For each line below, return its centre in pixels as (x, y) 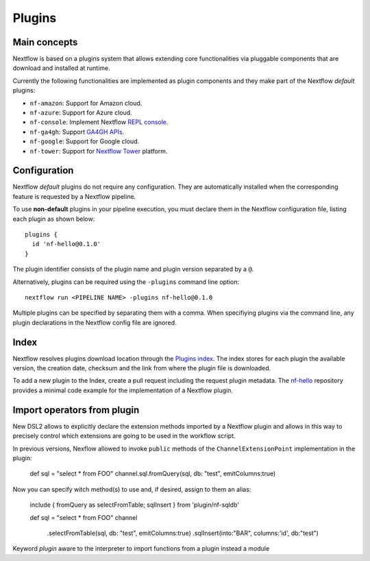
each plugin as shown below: (54, 219)
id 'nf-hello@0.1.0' (66, 244)
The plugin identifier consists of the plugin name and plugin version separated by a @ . (133, 269)
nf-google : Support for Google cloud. (85, 141)
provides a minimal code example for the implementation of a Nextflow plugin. (123, 390)
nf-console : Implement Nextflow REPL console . (99, 122)
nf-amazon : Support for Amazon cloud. (86, 103)
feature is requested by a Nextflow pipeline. (74, 196)
